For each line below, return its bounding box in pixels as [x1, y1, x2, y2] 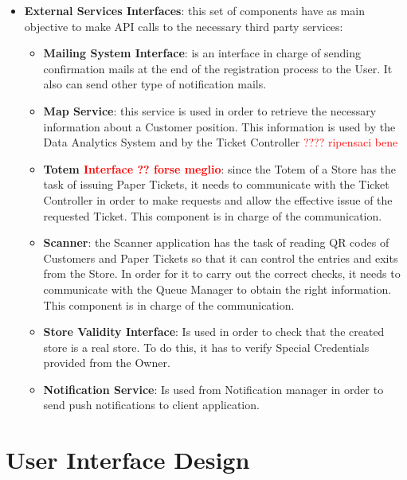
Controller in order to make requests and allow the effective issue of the [43, 191, 393, 208]
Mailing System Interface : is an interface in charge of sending [43, 45, 361, 61]
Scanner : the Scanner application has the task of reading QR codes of [43, 234, 389, 251]
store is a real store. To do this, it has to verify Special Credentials [43, 338, 370, 355]
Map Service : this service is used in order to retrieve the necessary [43, 102, 377, 119]
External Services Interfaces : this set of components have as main [24, 2, 365, 18]
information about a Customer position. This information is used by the [43, 118, 396, 135]
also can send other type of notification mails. [43, 76, 267, 92]
